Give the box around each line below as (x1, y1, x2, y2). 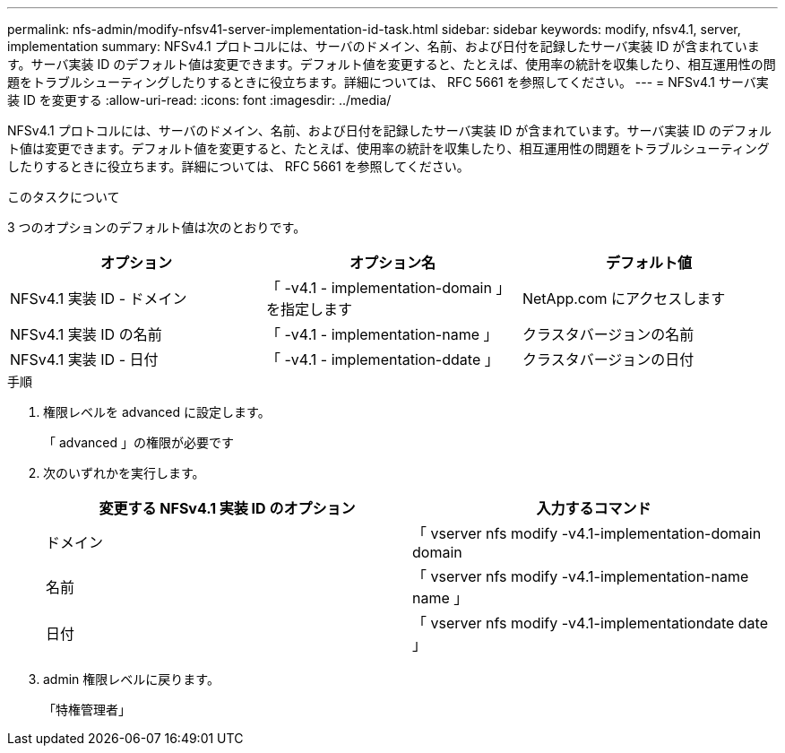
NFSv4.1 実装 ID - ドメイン (10, 290, 187, 307)
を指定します (265, 300, 352, 318)
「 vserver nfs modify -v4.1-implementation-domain (412, 524, 762, 542)
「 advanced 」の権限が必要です (43, 435, 235, 450)
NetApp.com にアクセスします (522, 290, 726, 307)
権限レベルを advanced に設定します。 (43, 404, 271, 420)
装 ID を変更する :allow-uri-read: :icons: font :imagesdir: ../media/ (7, 92, 392, 108)
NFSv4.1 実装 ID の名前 (10, 325, 162, 343)
